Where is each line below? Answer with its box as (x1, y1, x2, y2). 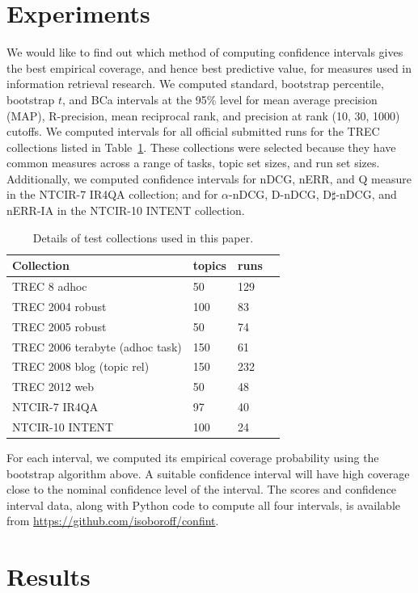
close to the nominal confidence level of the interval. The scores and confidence (6, 481, 397, 498)
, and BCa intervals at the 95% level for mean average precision (61, 90, 378, 107)
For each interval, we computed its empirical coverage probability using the (6, 449, 379, 466)
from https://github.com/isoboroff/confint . (6, 512, 219, 529)
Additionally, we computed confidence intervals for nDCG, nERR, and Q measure (6, 170, 412, 187)
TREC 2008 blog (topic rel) (12, 358, 150, 375)
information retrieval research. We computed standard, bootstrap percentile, (6, 75, 384, 92)
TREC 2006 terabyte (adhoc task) (12, 338, 182, 355)
